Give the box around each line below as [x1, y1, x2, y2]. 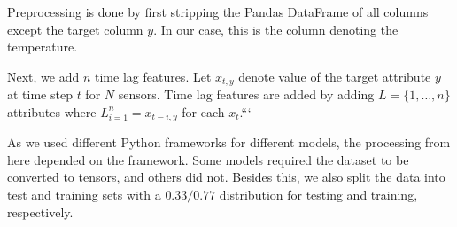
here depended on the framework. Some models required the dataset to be [7, 150, 409, 168]
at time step [7, 85, 73, 104]
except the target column [7, 20, 143, 38]
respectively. [7, 202, 74, 221]
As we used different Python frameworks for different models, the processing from [7, 133, 451, 152]
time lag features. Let [95, 67, 212, 85]
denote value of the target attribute [238, 67, 431, 85]
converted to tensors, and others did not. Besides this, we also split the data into [7, 168, 445, 186]
